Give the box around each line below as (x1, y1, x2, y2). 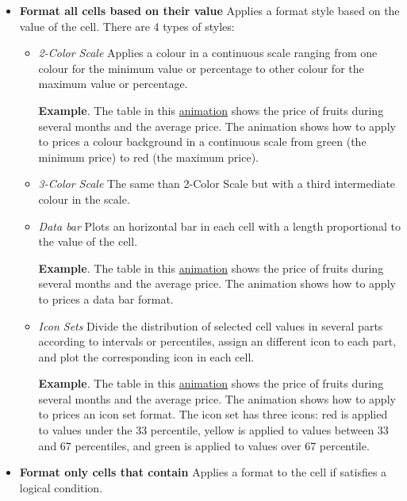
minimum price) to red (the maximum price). (38, 148, 259, 165)
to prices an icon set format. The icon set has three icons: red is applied (38, 406, 388, 423)
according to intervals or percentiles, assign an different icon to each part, (38, 333, 397, 350)
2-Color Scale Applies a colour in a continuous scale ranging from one (38, 44, 378, 61)
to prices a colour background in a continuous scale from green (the (38, 133, 367, 150)
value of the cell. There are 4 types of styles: (19, 17, 235, 34)
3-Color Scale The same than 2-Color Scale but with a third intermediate (38, 175, 396, 192)
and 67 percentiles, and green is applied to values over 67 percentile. (38, 437, 370, 453)
